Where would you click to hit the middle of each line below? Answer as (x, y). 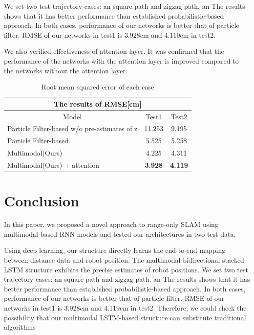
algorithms (20, 327)
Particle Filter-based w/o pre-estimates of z (73, 128)
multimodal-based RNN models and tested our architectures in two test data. (120, 234)
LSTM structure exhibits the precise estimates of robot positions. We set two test (126, 269)
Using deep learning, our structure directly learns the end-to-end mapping (115, 250)
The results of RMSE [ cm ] (98, 103)
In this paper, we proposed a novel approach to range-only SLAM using (111, 224)
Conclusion (42, 201)
